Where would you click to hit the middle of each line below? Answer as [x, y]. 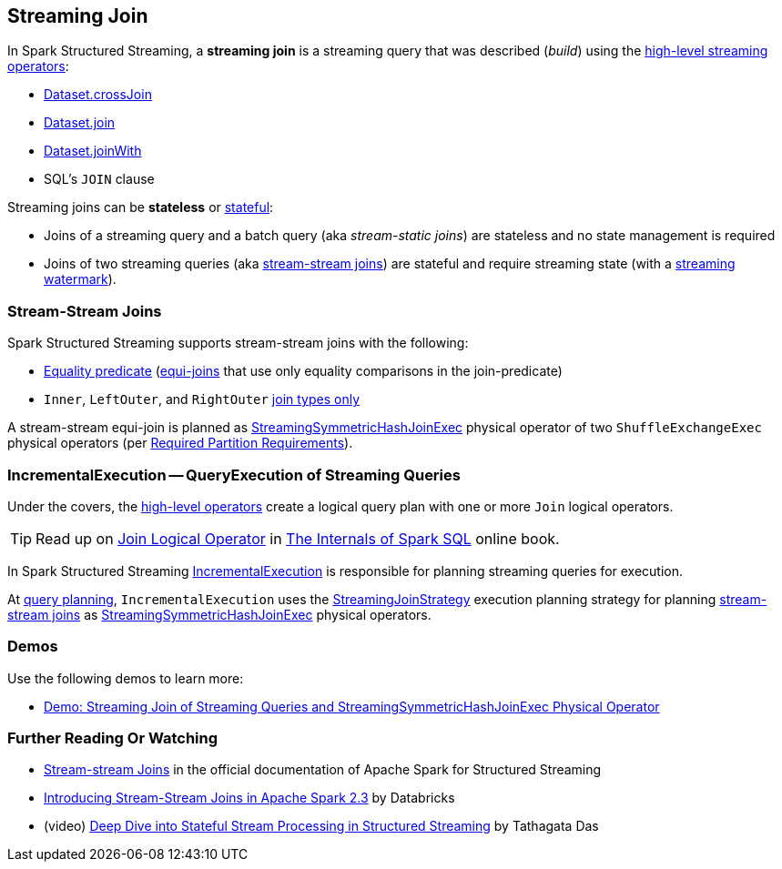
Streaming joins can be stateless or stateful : [141, 207]
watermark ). [80, 279]
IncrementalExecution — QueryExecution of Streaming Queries [234, 475]
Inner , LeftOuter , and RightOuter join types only [202, 399]
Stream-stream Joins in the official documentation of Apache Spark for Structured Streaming [323, 770]
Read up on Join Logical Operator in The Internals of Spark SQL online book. [298, 538]
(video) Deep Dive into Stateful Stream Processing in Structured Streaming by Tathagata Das [321, 826]
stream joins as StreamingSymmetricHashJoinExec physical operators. [219, 614]
